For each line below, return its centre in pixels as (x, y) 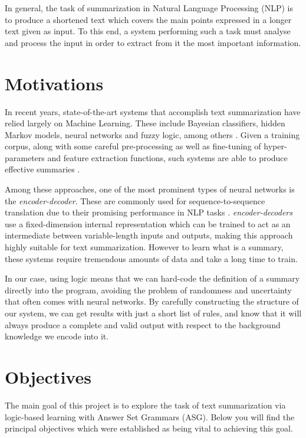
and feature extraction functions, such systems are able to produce (167, 157)
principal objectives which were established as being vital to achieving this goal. (149, 428)
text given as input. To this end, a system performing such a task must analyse (148, 31)
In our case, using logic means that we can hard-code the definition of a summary (152, 278)
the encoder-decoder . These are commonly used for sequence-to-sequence (135, 200)
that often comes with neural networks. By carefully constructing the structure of (152, 301)
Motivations (54, 83)
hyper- (275, 146)
